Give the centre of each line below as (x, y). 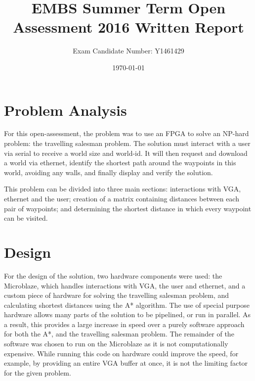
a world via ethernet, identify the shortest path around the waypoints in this (120, 163)
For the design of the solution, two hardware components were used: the (113, 275)
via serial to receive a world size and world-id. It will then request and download (126, 153)
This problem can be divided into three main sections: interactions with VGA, (123, 189)
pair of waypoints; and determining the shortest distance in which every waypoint (128, 208)
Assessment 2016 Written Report (128, 27)
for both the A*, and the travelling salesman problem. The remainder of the (119, 334)
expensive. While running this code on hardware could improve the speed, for (121, 353)
